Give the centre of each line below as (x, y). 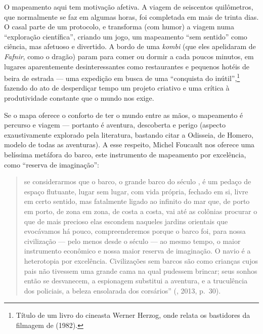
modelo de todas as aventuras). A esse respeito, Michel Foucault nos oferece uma (129, 144)
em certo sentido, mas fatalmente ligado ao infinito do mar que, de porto (137, 201)
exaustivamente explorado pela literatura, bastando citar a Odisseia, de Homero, (129, 134)
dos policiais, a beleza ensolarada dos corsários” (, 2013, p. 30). (122, 290)
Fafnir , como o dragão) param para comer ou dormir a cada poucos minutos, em (129, 56)
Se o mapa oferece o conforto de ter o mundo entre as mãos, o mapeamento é (124, 115)
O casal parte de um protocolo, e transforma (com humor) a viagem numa (119, 27)
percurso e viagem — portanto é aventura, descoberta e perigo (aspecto (115, 125)
